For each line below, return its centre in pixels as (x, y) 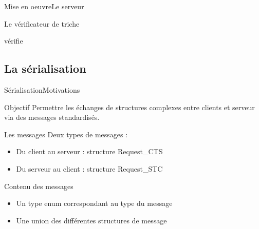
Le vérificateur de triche (42, 23)
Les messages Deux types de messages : (66, 134)
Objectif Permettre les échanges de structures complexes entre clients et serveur (129, 107)
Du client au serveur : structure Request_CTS (89, 151)
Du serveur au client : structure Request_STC (89, 168)
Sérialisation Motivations (42, 89)
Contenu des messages (39, 186)
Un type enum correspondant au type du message (94, 203)
